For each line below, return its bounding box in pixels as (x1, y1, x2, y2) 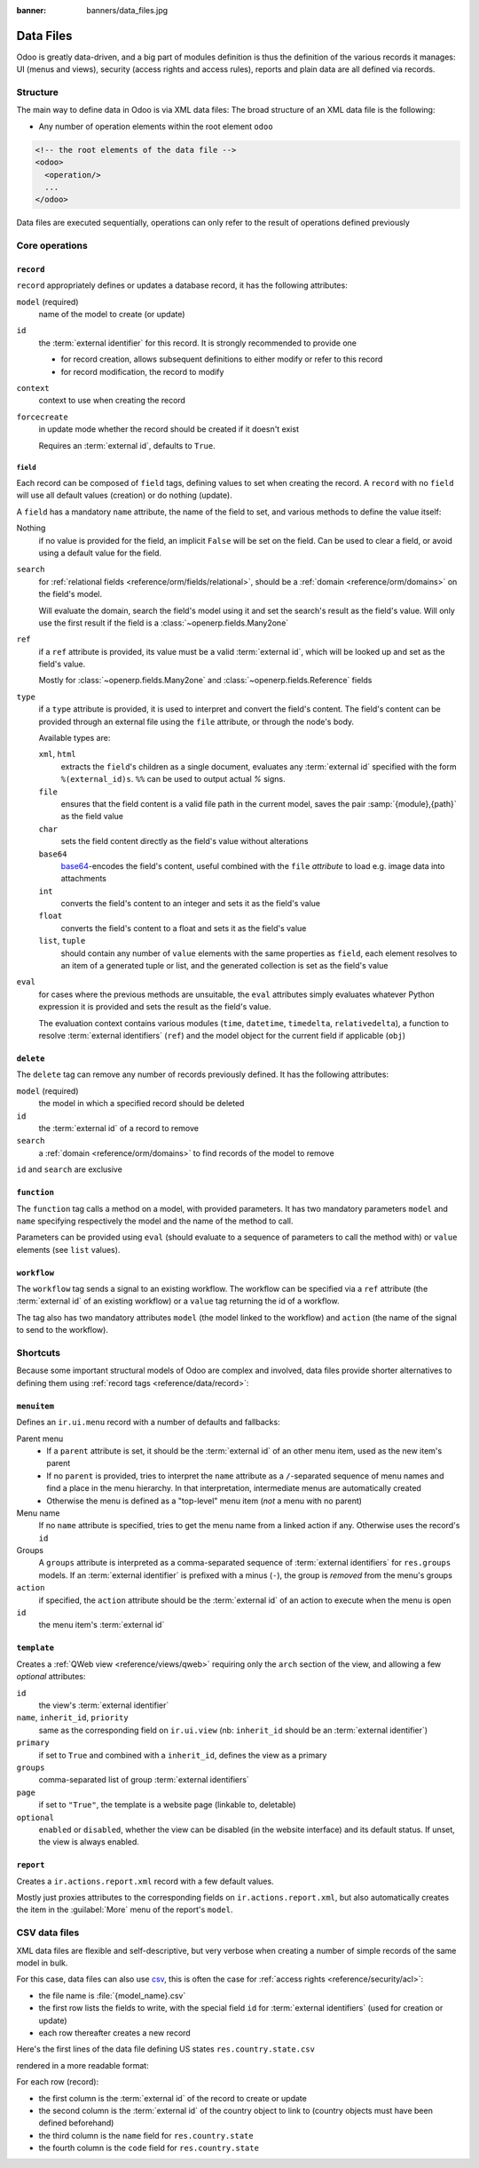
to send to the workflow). (16, 1325, 108, 1335)
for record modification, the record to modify (60, 366, 224, 377)
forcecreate (16, 411, 68, 422)
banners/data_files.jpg (86, 5, 169, 15)
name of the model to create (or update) (38, 309, 185, 320)
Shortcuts (16, 1347, 61, 1359)
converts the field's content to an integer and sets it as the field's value (60, 898, 321, 909)
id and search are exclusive (16, 1164, 123, 1175)
